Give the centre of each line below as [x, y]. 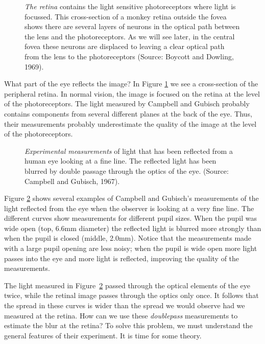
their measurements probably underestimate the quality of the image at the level [130, 123]
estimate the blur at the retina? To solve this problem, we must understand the [128, 325]
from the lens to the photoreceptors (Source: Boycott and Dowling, [129, 56]
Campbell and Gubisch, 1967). [72, 181]
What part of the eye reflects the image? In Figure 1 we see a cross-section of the [131, 84]
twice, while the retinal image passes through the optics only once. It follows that [131, 295]
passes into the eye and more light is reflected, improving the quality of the [122, 258]
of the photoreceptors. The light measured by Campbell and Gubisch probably [127, 104]
